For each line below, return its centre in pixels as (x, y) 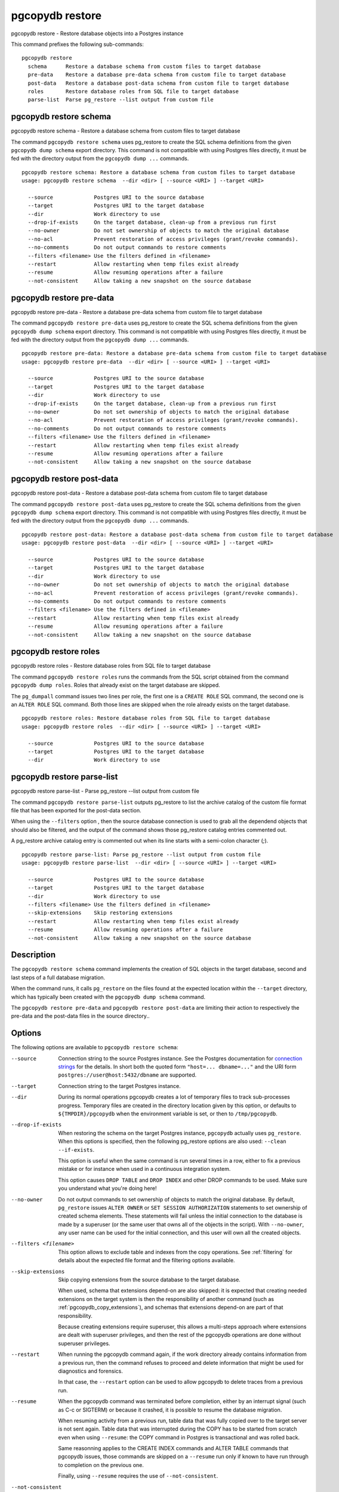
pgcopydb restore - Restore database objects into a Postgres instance (97, 33)
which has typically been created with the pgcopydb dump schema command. (108, 997)
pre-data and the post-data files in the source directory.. (80, 1016)
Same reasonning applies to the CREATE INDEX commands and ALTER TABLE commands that (173, 1448)
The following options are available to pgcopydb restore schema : (95, 1047)
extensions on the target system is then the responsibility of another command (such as (166, 1299)
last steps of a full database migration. (58, 977)
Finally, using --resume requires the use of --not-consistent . (138, 1476)
